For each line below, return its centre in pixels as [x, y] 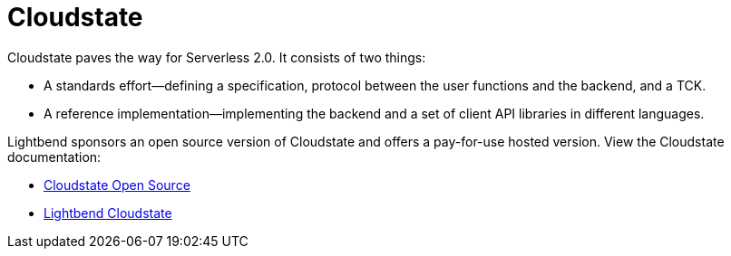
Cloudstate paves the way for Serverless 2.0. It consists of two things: [217, 57]
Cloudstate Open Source [117, 185]
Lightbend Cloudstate [108, 213]
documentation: [54, 156]
